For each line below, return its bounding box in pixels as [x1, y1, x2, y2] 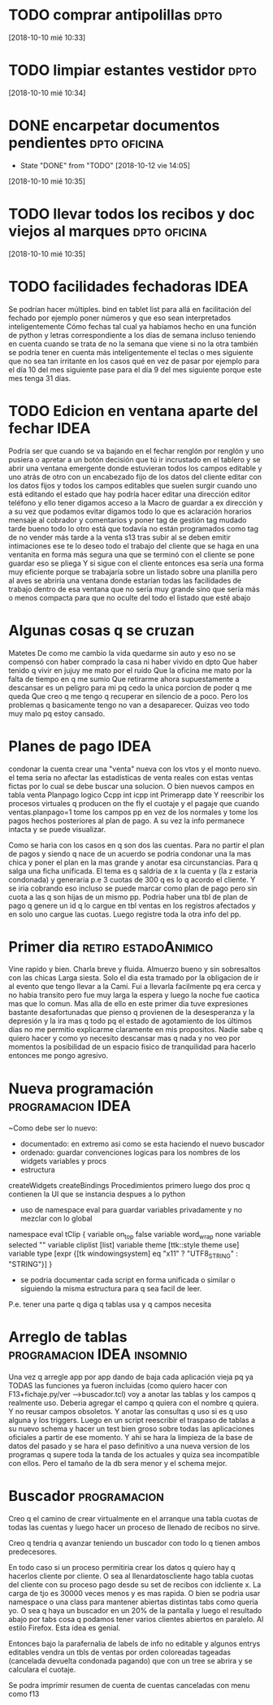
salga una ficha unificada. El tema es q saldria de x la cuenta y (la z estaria [8, 866, 258, 875]
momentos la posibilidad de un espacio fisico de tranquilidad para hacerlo [8, 1042, 256, 1052]
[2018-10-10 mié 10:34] [8, 88, 86, 98]
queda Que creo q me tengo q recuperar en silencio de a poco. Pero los [8, 691, 249, 701]
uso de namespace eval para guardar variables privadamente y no [19, 1205, 242, 1215]
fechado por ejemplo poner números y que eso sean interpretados [8, 313, 232, 323]
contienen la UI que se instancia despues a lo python [8, 1189, 186, 1200]
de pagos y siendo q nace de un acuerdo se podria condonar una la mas [8, 848, 252, 858]
